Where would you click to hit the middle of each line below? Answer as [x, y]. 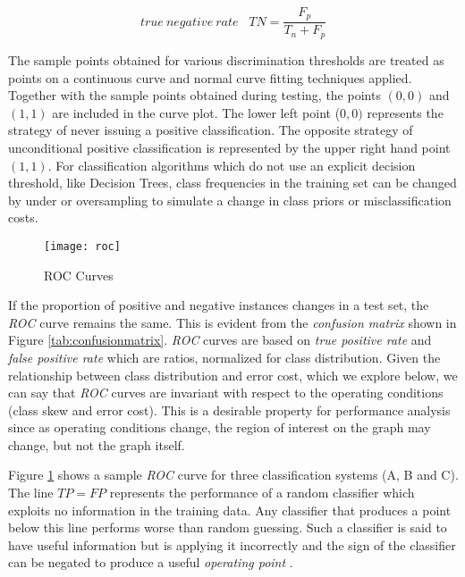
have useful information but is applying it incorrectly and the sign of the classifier [232, 544]
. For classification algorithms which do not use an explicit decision [232, 165]
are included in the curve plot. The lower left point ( [196, 112]
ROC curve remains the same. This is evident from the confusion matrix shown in [232, 322]
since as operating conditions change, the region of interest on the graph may [220, 427]
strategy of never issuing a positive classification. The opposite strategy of [211, 130]
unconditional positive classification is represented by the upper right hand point [229, 147]
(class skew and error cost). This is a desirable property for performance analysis [229, 410]
